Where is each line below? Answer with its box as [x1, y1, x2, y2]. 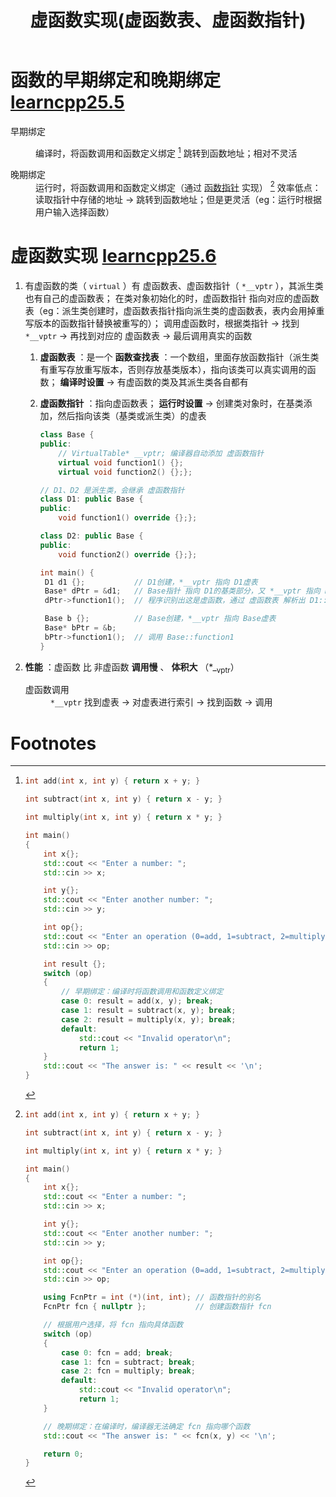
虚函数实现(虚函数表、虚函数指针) [29, 9, 307, 32]
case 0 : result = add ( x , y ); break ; [61, 996, 214, 1006]
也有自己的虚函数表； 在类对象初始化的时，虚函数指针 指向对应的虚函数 [24, 292, 320, 305]
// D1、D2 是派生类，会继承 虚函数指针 [39, 485, 185, 495]
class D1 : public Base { [39, 494, 144, 505]
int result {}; [43, 959, 107, 969]
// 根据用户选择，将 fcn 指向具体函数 [43, 1320, 184, 1330]
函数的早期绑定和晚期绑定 [10, 69, 222, 92]
